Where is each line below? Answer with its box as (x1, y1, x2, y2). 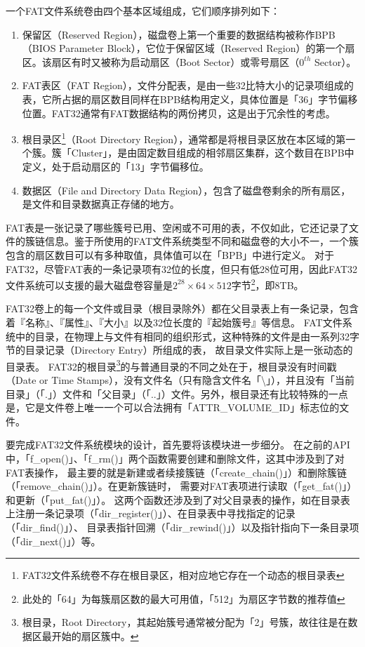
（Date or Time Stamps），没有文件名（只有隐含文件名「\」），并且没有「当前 (6, 373, 354, 387)
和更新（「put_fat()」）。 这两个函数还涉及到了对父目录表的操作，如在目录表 (6, 492, 350, 507)
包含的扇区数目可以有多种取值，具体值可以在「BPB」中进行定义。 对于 (6, 247, 335, 262)
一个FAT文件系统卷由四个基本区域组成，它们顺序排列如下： (6, 4, 281, 18)
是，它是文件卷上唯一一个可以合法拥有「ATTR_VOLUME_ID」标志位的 (6, 400, 340, 415)
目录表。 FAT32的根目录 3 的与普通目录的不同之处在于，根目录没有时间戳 (6, 356, 337, 373)
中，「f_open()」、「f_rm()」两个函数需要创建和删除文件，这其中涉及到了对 (6, 451, 345, 465)
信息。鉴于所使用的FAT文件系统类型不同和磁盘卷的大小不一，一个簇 (44, 234, 359, 248)
